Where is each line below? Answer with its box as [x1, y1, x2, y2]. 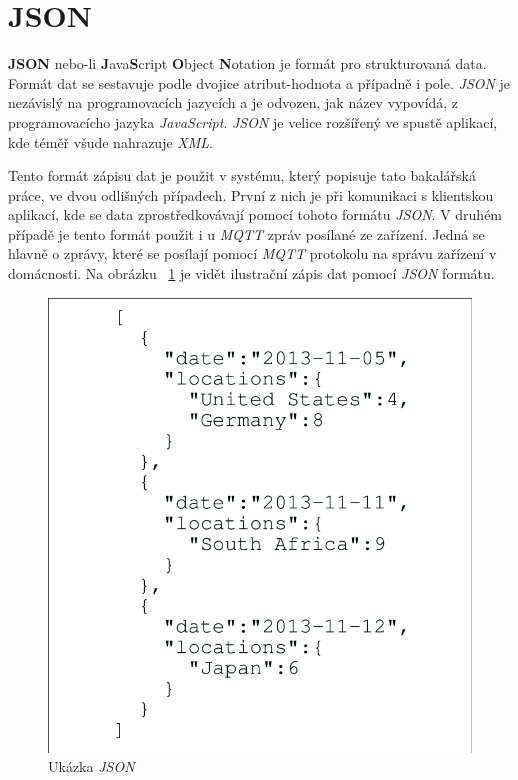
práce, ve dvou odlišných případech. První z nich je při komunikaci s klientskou [8, 184, 494, 205]
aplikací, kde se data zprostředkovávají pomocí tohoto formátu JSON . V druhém [8, 204, 503, 225]
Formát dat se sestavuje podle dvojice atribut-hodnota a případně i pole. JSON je [8, 72, 511, 93]
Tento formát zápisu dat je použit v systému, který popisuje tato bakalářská [8, 165, 476, 186]
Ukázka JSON [48, 756, 135, 777]
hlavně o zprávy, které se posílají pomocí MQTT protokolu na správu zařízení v [8, 243, 497, 264]
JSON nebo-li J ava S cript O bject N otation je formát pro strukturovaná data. [8, 53, 487, 74]
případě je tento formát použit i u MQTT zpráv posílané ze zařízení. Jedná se [8, 223, 485, 244]
